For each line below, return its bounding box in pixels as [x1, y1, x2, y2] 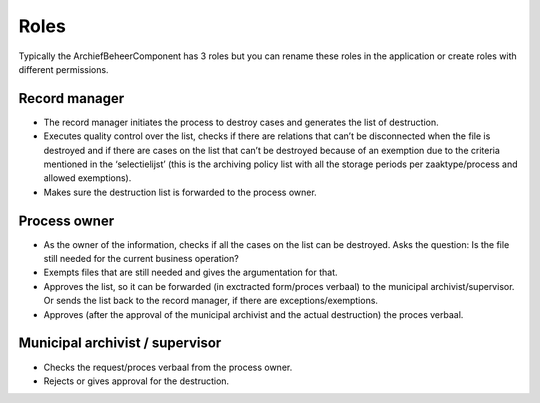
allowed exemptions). [43, 172, 132, 184]
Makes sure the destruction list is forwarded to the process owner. [43, 186, 317, 198]
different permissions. [18, 63, 109, 75]
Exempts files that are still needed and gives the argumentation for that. [43, 266, 339, 279]
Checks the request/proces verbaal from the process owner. [43, 361, 293, 373]
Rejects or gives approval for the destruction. [43, 375, 230, 387]
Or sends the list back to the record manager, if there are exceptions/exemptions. [43, 295, 379, 307]
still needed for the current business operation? [43, 253, 239, 265]
